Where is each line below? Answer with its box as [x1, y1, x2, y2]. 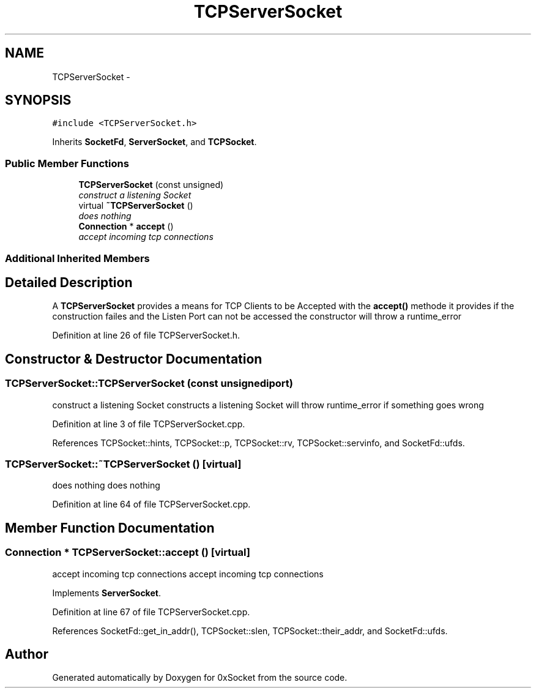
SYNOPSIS [5, 92, 72, 108]
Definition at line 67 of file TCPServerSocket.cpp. [52, 606, 250, 617]
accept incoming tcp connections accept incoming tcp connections [52, 568, 324, 579]
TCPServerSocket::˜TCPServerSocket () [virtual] [5, 458, 242, 470]
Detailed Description [5, 274, 133, 290]
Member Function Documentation [5, 520, 215, 536]
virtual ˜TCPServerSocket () [78, 200, 193, 211]
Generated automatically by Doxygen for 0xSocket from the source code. [52, 672, 348, 683]
